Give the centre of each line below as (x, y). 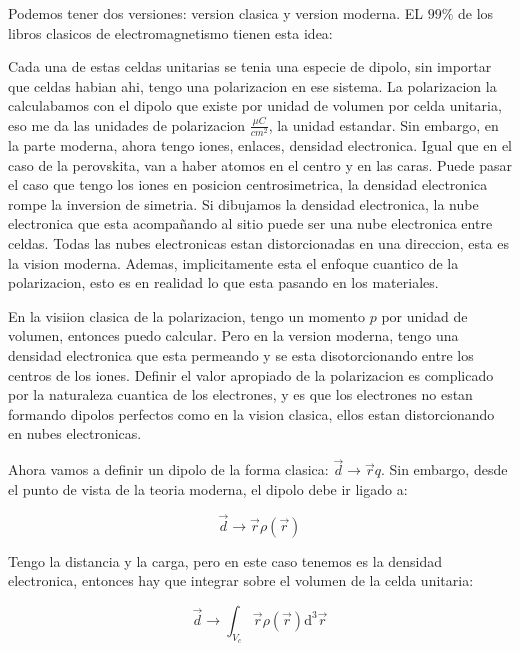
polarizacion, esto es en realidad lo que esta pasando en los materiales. (223, 282)
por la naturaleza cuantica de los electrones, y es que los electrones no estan (240, 394)
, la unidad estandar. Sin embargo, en (383, 124)
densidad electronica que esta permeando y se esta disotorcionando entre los (241, 355)
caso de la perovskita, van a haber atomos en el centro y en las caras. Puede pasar (260, 164)
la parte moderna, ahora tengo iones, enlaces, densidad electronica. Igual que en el (260, 145)
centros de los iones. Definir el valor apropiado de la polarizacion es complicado (251, 374)
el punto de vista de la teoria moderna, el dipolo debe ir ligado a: (208, 488)
